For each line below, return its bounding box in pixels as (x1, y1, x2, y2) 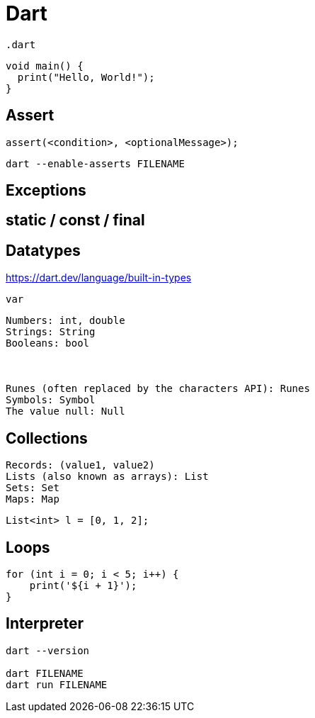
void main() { (6, 60, 84, 72)
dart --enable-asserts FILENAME (6, 157, 185, 169)
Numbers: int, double (6, 315, 125, 327)
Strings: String (6, 326, 96, 338)
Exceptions (6, 181, 86, 200)
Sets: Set (6, 482, 59, 494)
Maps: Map (6, 493, 59, 505)
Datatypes (6, 241, 81, 259)
